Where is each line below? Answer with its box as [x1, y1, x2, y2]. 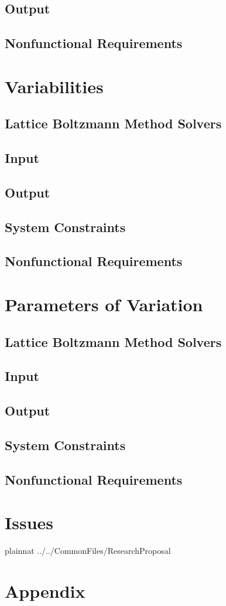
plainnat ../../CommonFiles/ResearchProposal [5, 544, 171, 557]
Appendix [5, 579, 85, 603]
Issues [5, 510, 53, 534]
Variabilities [5, 74, 104, 98]
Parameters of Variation [5, 292, 203, 316]
